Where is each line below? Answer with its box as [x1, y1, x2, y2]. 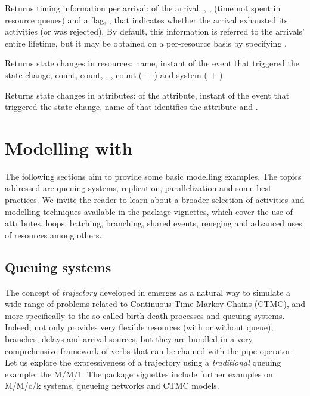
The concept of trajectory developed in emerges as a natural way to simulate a [5, 286, 291, 298]
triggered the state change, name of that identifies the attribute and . [5, 100, 258, 113]
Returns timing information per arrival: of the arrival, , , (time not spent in [5, 2, 281, 14]
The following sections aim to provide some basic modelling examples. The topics [5, 170, 302, 182]
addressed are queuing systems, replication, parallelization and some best [5, 182, 272, 194]
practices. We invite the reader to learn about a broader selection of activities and [5, 194, 305, 206]
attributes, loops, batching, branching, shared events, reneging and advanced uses [5, 217, 302, 229]
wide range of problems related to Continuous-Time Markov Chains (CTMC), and [5, 297, 305, 310]
